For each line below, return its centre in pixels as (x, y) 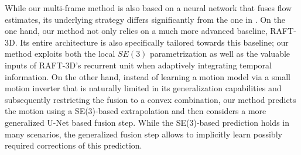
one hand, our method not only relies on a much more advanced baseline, (136, 31)
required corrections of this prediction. (73, 145)
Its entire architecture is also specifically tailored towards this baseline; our (154, 42)
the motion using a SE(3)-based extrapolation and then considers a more (136, 111)
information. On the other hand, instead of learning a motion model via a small (148, 76)
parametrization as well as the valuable (220, 54)
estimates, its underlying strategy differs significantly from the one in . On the (145, 19)
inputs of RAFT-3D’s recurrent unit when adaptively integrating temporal (138, 65)
